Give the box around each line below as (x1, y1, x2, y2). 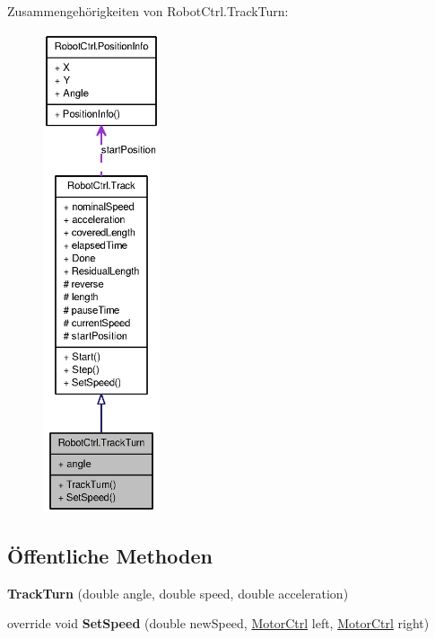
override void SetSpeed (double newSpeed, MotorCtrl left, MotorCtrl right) (7, 614, 430, 633)
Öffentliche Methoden (7, 541, 213, 569)
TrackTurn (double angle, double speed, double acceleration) (7, 583, 349, 602)
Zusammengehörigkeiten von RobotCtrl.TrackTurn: (7, 2, 289, 20)
